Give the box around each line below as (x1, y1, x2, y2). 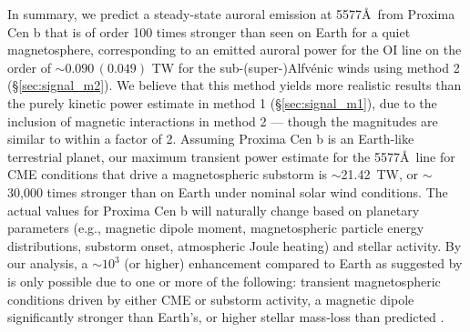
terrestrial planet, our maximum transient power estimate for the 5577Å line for (7, 146, 455, 166)
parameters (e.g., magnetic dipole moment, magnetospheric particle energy (7, 218, 424, 237)
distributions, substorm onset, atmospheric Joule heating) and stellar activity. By (7, 236, 462, 255)
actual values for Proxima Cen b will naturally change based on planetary (7, 200, 420, 219)
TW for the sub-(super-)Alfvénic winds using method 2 (151, 57, 460, 76)
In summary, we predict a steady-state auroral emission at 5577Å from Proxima (7, 5, 455, 23)
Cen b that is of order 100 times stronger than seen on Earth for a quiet (7, 22, 411, 41)
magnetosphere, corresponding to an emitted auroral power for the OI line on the (7, 40, 462, 59)
